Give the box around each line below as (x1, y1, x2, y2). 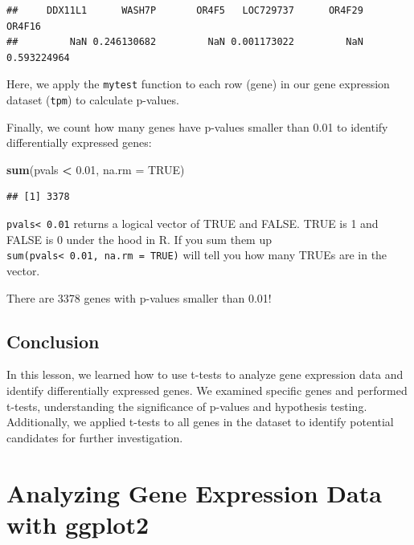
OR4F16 (6, 20, 41, 32)
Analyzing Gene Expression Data (6, 476, 382, 509)
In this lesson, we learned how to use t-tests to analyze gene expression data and (6, 366, 404, 383)
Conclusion (6, 328, 100, 353)
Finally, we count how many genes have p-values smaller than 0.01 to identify (6, 118, 388, 135)
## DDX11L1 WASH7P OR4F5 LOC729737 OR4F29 (6, 5, 363, 16)
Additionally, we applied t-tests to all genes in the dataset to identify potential (6, 413, 394, 430)
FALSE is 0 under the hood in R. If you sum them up (6, 230, 272, 247)
